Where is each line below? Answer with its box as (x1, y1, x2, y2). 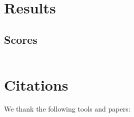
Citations (4, 74, 68, 95)
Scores (4, 31, 37, 47)
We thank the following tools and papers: (4, 103, 130, 114)
